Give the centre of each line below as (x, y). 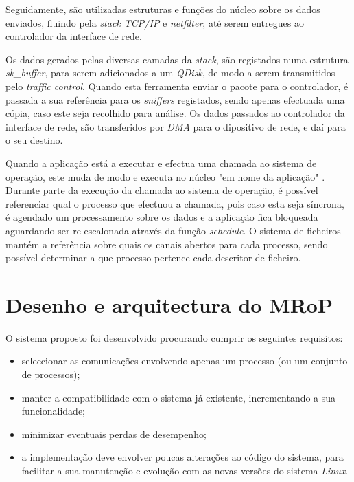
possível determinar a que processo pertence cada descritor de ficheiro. (153, 258)
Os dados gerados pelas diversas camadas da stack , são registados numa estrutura (177, 59)
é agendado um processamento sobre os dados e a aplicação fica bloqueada (162, 217)
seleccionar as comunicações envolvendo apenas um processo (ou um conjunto (185, 361)
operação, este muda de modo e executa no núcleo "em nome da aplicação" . (165, 176)
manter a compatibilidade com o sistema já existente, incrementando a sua (179, 397)
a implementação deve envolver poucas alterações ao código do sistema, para (182, 457)
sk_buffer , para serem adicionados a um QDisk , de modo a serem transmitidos (170, 73)
